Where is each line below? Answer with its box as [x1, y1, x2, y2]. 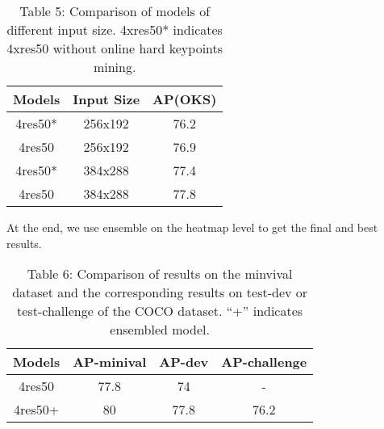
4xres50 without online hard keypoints [6, 39, 223, 57]
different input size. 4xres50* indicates [6, 20, 223, 39]
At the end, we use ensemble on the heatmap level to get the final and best [6, 219, 378, 235]
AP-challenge [221, 352, 307, 372]
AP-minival [73, 352, 147, 372]
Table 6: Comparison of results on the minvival [27, 264, 293, 284]
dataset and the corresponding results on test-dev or [12, 283, 308, 302]
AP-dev [159, 352, 209, 372]
